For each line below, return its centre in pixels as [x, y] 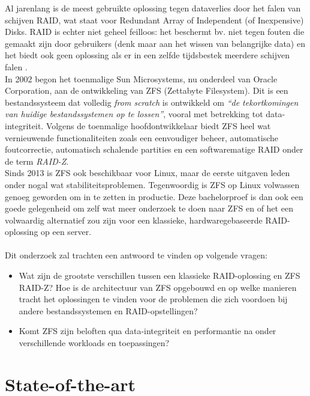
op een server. [66, 232]
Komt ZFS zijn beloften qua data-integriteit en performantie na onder [148, 331]
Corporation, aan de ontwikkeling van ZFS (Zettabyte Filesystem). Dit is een [147, 90]
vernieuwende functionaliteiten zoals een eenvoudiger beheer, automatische [142, 137]
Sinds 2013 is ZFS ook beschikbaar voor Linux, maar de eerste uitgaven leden [148, 173]
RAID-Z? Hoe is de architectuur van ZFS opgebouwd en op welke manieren [158, 287]
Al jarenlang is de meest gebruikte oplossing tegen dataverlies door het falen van [153, 8]
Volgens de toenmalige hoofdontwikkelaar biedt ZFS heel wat [158, 125]
